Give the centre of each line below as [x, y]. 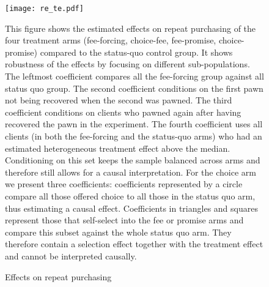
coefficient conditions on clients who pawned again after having [123, 112]
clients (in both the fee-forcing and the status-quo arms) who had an [134, 136]
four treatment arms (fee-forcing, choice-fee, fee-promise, [111, 40]
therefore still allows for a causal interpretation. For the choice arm [131, 172]
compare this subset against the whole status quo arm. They [118, 232]
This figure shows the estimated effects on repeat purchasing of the [131, 28]
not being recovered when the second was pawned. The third [119, 100]
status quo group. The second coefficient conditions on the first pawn [134, 88]
